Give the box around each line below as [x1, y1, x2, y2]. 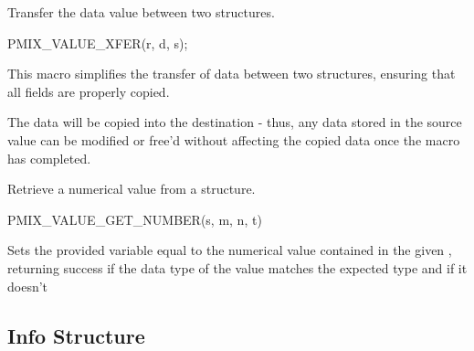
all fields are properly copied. [7, 81, 170, 101]
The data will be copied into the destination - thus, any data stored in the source [7, 112, 462, 132]
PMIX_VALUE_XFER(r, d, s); [7, 33, 188, 52]
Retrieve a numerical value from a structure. [7, 179, 256, 198]
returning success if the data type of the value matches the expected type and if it [7, 258, 468, 277]
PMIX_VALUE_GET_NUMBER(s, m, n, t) [7, 209, 262, 229]
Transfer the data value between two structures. [7, 3, 275, 21]
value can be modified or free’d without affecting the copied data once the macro [7, 130, 460, 149]
